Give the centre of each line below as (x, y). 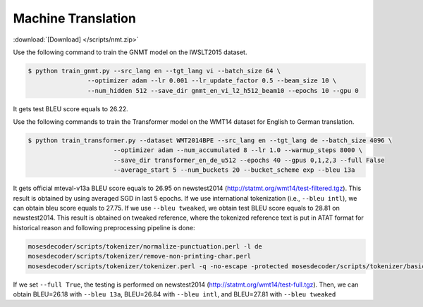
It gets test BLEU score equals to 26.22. (70, 108)
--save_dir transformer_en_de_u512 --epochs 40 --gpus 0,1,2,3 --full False (249, 160)
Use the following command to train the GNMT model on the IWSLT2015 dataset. (130, 52)
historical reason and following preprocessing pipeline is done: (104, 227)
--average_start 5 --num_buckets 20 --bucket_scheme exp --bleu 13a (234, 170)
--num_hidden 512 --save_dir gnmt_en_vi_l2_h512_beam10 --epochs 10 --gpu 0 (223, 90)
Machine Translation (75, 18)
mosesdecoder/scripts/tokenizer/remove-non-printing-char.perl (140, 256)
